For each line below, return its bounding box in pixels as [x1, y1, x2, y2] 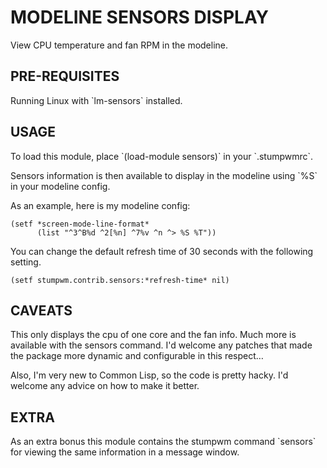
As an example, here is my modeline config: [10, 199, 191, 211]
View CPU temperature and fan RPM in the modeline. [10, 39, 229, 51]
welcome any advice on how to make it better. [10, 380, 200, 392]
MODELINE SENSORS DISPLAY [10, 6, 270, 29]
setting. [10, 256, 42, 268]
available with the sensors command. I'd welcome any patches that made [10, 339, 313, 351]
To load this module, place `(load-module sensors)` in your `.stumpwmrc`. [10, 150, 314, 162]
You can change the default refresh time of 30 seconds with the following [10, 245, 314, 257]
